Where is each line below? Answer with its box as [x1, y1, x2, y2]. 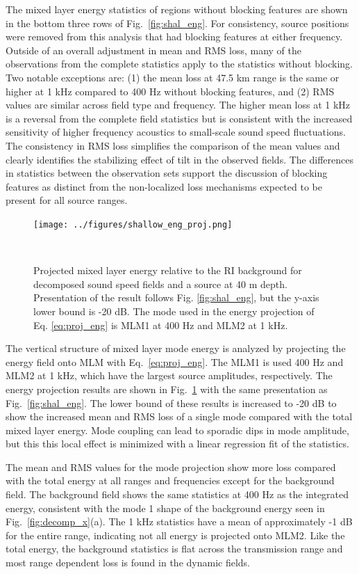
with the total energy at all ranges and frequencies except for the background [6, 473, 335, 488]
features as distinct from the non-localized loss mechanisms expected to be [6, 179, 322, 193]
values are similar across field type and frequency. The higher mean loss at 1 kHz [6, 97, 351, 112]
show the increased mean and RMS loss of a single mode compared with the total [6, 409, 353, 424]
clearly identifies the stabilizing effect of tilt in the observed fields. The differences [6, 152, 353, 166]
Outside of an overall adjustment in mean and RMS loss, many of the [6, 42, 301, 57]
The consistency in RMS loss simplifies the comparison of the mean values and [6, 138, 340, 152]
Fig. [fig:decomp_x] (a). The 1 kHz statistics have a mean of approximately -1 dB [6, 514, 353, 529]
